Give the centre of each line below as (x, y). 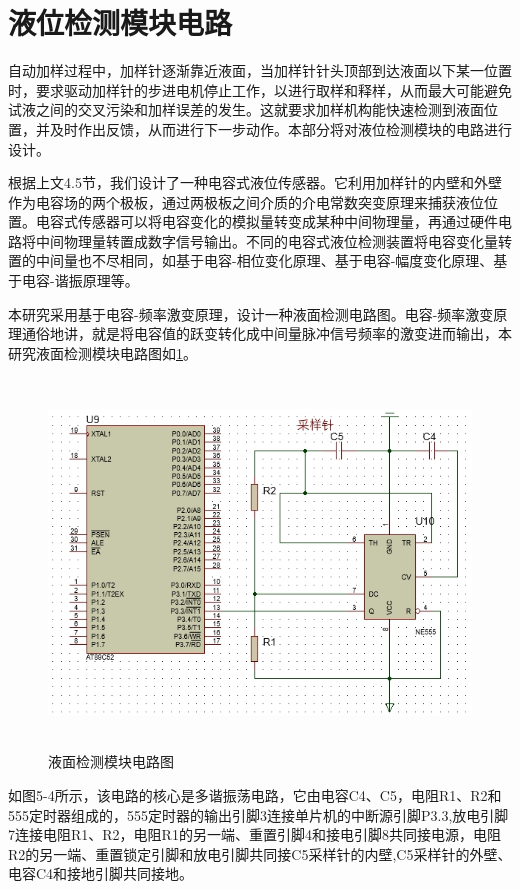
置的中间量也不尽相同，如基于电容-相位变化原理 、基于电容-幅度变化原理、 (251, 260)
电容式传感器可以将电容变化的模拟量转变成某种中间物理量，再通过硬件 (266, 221)
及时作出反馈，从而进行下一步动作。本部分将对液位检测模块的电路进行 (280, 128)
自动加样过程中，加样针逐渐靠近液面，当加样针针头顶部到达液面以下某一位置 (260, 70)
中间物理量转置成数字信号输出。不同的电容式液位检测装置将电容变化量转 (273, 240)
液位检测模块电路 (120, 22)
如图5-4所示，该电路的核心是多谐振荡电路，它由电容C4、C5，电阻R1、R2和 (255, 795)
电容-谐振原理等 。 (80, 280)
